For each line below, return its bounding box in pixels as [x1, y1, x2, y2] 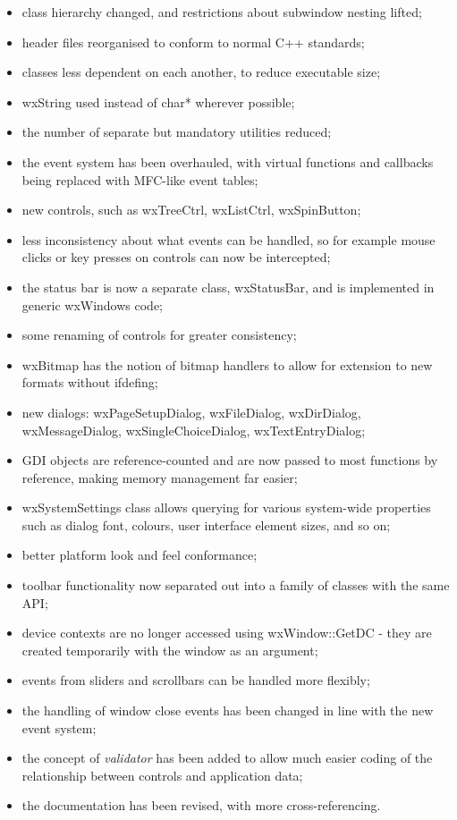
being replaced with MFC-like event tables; [21, 170, 258, 189]
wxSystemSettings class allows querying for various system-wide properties [21, 498, 431, 517]
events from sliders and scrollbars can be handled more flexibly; [21, 671, 370, 689]
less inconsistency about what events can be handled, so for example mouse [21, 230, 436, 249]
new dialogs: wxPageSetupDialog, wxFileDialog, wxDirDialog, [21, 402, 361, 421]
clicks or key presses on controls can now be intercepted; [21, 248, 331, 266]
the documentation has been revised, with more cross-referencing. [21, 796, 381, 815]
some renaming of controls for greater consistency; [21, 325, 297, 344]
